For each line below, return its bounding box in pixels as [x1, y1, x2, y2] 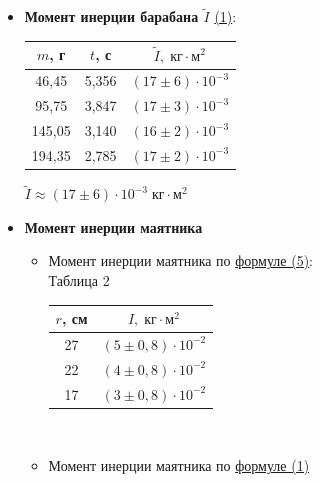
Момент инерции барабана [24, 6, 199, 27]
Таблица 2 [48, 270, 110, 290]
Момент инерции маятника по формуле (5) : [48, 250, 314, 271]
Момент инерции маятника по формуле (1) [48, 455, 310, 476]
